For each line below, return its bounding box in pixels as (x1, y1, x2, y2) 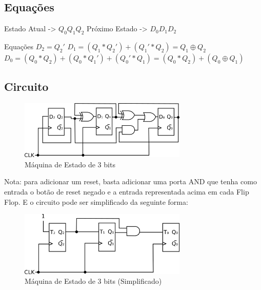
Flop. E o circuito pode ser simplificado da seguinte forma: (4, 196, 188, 207)
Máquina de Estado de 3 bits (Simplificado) (25, 276, 162, 286)
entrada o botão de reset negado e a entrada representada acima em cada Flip (4, 186, 249, 197)
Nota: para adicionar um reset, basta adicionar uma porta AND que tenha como (4, 176, 257, 187)
